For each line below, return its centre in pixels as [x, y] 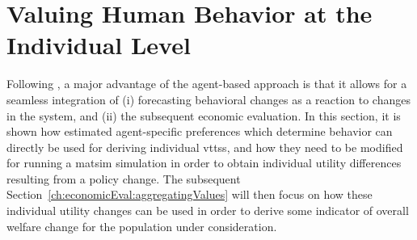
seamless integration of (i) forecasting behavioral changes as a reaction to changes [208, 99]
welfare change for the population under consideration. [142, 226]
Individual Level [99, 45]
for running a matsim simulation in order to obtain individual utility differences [204, 163]
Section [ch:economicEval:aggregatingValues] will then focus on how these [190, 194]
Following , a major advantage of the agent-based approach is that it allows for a [207, 84]
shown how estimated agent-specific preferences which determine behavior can [200, 131]
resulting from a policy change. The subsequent [124, 178]
